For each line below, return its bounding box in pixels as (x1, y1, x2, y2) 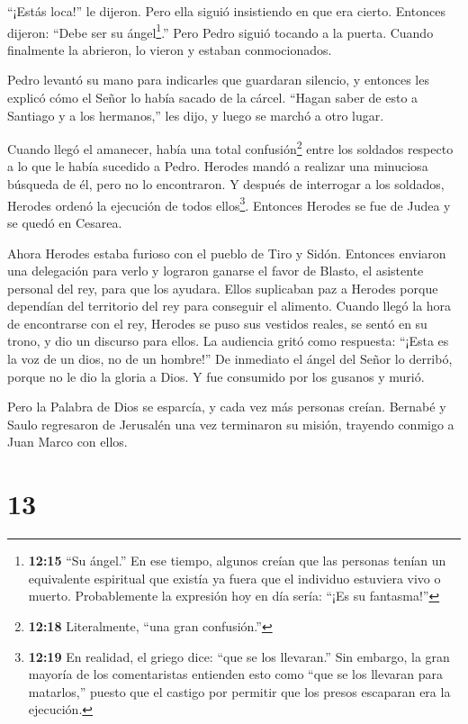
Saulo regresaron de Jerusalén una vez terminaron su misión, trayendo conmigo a (7, 414, 454, 433)
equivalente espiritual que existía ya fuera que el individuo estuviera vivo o (28, 568, 441, 587)
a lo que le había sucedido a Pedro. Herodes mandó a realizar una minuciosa (7, 157, 428, 176)
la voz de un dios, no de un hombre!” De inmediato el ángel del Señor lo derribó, (7, 349, 453, 368)
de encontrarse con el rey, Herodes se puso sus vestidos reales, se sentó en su (7, 313, 427, 332)
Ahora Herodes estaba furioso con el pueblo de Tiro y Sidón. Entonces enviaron (7, 243, 446, 262)
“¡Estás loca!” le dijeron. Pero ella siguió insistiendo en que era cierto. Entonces (7, 2, 445, 20)
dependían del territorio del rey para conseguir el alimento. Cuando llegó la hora (7, 296, 452, 315)
